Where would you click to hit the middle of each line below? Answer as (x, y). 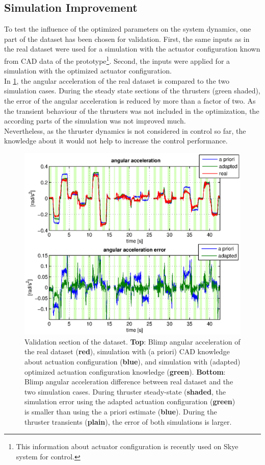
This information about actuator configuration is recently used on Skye (127, 446)
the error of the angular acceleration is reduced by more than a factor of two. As (130, 101)
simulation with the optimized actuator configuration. (88, 71)
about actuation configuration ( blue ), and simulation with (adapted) (132, 362)
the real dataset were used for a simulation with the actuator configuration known (132, 49)
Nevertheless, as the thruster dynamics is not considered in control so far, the (125, 130)
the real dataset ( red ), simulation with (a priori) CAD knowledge (127, 351)
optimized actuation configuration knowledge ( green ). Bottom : (125, 371)
